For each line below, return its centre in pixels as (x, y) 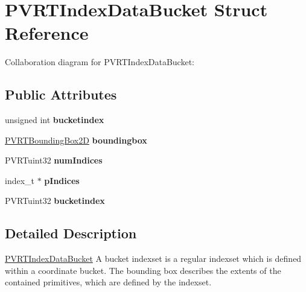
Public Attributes (61, 94)
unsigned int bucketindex (55, 120)
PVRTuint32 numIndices (54, 160)
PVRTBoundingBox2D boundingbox (76, 140)
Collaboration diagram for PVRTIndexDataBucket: (100, 62)
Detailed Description (71, 233)
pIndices (62, 180)
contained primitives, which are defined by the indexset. (108, 282)
